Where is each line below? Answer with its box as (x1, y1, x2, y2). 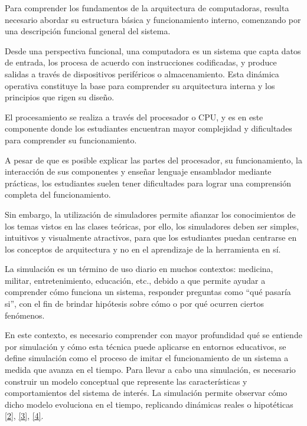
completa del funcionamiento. (5, 188, 111, 201)
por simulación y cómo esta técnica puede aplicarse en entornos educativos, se (5, 340, 286, 352)
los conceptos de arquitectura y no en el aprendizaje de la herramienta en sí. (5, 243, 281, 255)
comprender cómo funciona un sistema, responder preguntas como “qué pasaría (5, 286, 291, 298)
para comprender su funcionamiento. (5, 133, 137, 146)
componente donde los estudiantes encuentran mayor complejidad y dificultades (5, 122, 292, 135)
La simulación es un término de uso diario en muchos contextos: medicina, (5, 263, 273, 275)
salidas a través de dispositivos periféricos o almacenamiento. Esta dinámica (5, 67, 279, 80)
